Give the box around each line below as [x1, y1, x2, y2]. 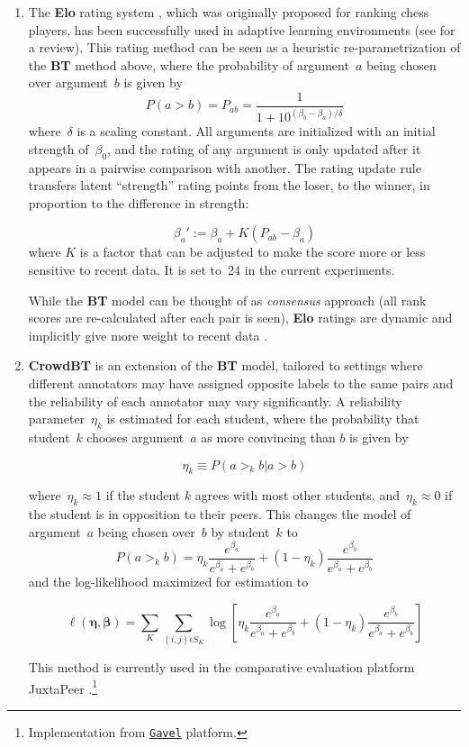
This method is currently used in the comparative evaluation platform [28, 658, 415, 677]
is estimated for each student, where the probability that [106, 409, 419, 428]
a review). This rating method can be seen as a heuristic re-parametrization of [28, 38, 461, 57]
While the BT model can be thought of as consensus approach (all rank [28, 290, 427, 309]
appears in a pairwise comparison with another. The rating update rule [28, 158, 421, 177]
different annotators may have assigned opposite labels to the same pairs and [28, 374, 454, 393]
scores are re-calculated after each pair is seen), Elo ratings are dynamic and [28, 308, 453, 327]
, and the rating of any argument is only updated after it [107, 139, 421, 158]
